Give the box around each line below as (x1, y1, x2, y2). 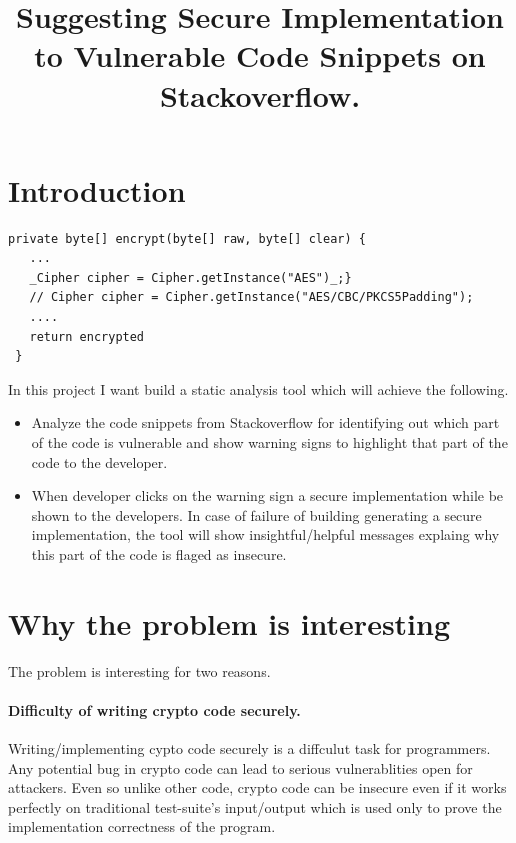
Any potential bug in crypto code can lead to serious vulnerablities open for (8, 757, 473, 778)
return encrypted (29, 329, 145, 344)
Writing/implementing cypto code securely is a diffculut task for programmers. (8, 738, 491, 759)
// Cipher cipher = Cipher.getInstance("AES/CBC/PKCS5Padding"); (29, 290, 474, 305)
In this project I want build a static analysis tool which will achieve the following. (8, 378, 509, 399)
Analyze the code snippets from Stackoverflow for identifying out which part (31, 412, 500, 433)
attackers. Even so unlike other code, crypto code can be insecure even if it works (8, 777, 507, 798)
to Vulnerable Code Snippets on (34, 35, 486, 76)
